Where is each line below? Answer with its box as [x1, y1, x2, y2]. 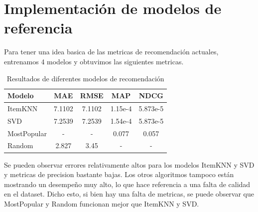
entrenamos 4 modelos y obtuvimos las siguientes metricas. [4, 56, 184, 66]
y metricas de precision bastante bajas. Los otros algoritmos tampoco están [4, 169, 234, 180]
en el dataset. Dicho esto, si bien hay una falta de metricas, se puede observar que [4, 189, 254, 199]
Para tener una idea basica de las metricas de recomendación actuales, [4, 46, 219, 57]
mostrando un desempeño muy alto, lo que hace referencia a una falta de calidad [4, 179, 251, 189]
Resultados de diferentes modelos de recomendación [6, 73, 164, 83]
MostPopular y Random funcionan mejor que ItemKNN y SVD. [4, 198, 199, 209]
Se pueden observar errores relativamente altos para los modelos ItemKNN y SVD [4, 159, 255, 170]
